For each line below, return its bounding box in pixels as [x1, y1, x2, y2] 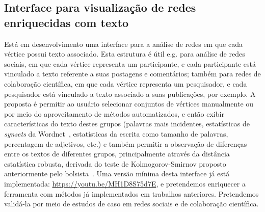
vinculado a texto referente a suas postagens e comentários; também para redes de [4, 68, 261, 79]
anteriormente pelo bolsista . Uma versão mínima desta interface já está [4, 168, 230, 179]
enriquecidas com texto [4, 14, 129, 30]
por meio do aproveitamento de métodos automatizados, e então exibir [4, 108, 224, 119]
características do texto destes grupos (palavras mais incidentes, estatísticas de [4, 118, 250, 129]
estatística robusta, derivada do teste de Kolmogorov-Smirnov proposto [4, 158, 226, 169]
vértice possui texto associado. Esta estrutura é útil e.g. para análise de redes [4, 48, 245, 59]
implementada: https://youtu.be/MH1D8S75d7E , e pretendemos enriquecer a [4, 178, 246, 189]
